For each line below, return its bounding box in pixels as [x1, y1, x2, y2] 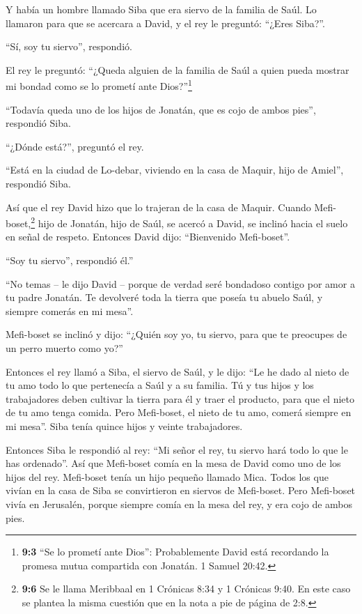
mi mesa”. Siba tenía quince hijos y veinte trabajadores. [6, 418, 243, 433]
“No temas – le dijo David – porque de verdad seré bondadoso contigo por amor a [6, 276, 355, 291]
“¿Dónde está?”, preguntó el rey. [6, 139, 144, 153]
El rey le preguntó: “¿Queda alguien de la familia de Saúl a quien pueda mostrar [6, 62, 349, 77]
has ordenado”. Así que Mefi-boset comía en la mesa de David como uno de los [6, 456, 341, 470]
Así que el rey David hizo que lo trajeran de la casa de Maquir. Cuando [6, 199, 311, 214]
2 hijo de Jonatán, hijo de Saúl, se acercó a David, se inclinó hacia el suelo [31, 214, 348, 230]
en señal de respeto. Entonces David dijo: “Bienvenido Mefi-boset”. [6, 229, 290, 244]
